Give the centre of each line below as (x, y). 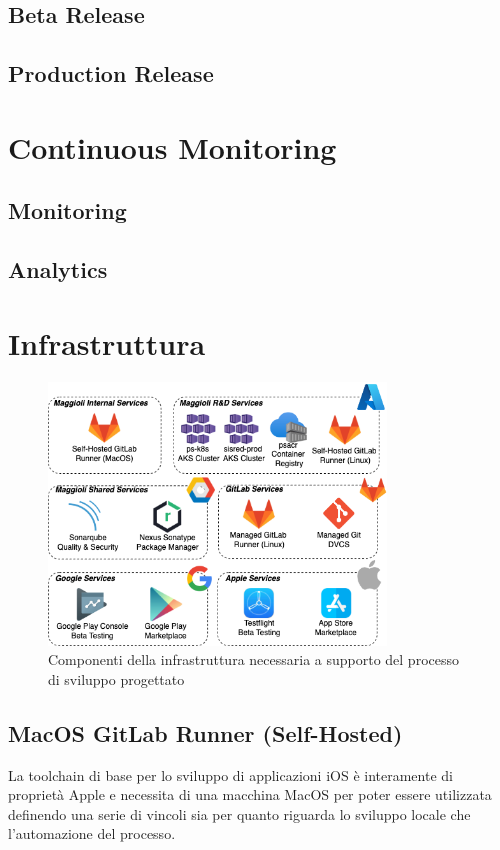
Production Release (111, 73)
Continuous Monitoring (172, 146)
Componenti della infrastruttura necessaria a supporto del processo (253, 659)
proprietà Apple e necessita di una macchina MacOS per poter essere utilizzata (250, 794)
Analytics (58, 269)
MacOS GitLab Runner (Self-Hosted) (205, 732)
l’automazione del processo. (92, 833)
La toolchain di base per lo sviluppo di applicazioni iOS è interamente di (230, 774)
